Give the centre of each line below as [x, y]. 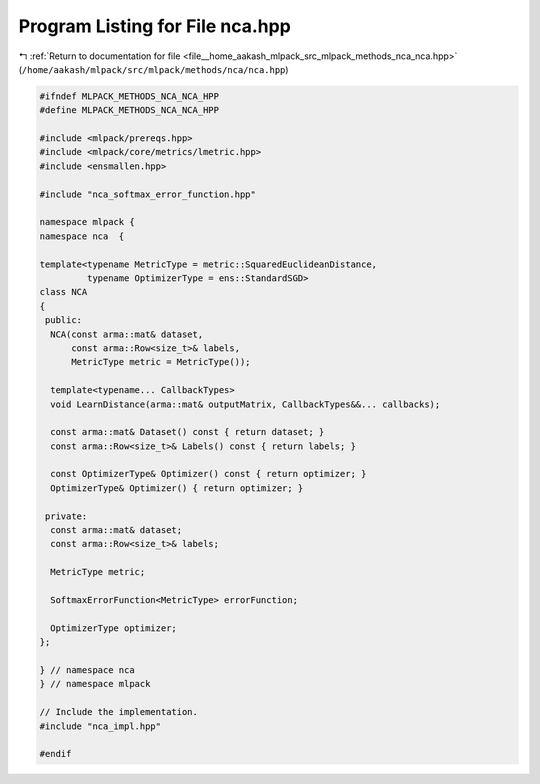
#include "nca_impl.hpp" [100, 726]
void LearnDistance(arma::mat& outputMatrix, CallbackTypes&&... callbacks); [245, 404]
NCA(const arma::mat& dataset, [127, 334]
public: [64, 320]
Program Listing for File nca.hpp [155, 26]
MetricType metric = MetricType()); [161, 362]
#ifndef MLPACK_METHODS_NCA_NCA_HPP [129, 96]
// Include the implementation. [119, 712]
